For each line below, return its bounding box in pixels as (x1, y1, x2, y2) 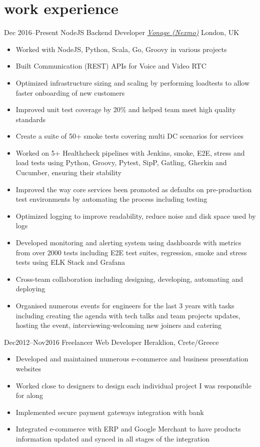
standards (15, 114, 46, 124)
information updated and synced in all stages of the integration (15, 433, 210, 443)
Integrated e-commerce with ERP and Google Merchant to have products (15, 423, 241, 434)
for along (15, 390, 43, 400)
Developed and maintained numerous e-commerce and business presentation (15, 353, 248, 364)
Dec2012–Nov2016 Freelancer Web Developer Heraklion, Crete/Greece (4, 336, 219, 347)
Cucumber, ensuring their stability (15, 167, 121, 178)
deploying (15, 283, 45, 294)
